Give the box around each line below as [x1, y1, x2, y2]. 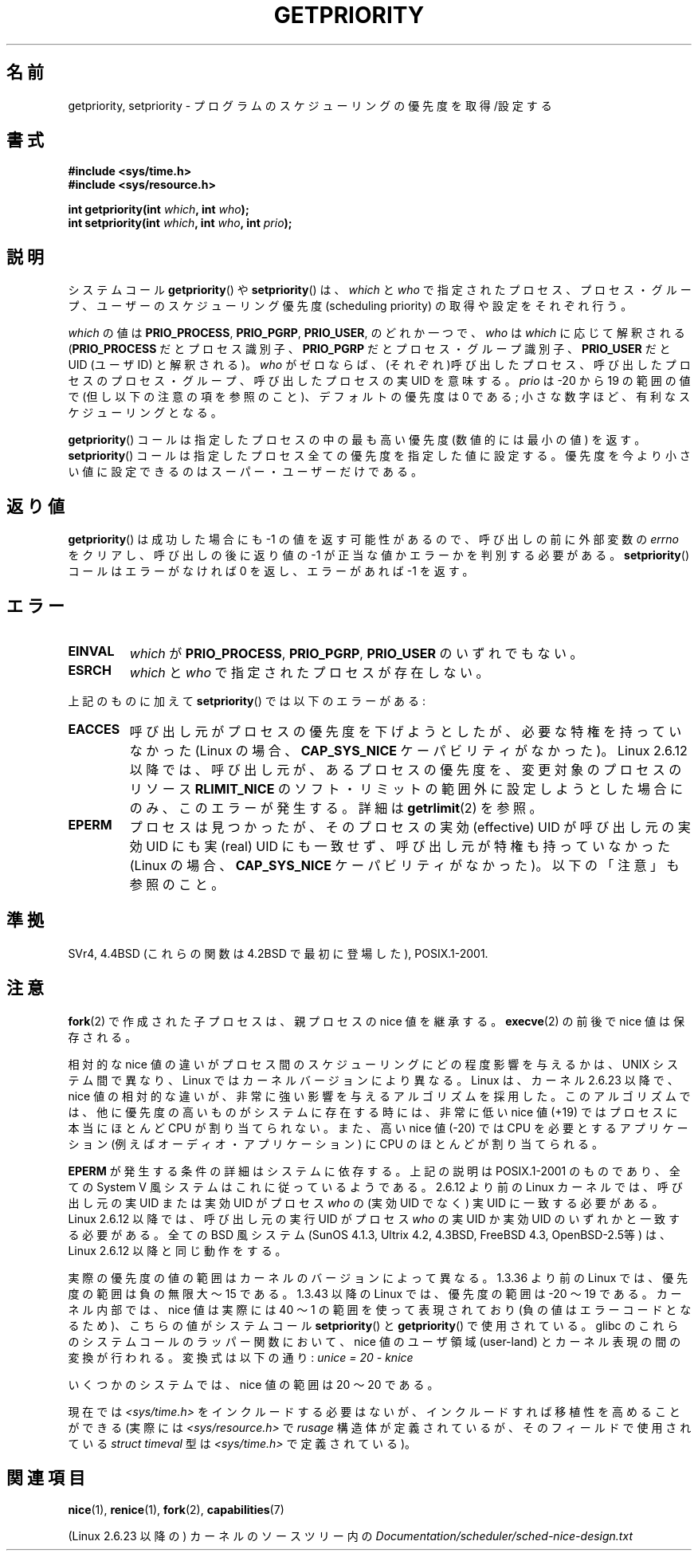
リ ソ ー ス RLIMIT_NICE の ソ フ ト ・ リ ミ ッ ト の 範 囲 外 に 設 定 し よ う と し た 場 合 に [129, 780, 683, 797]
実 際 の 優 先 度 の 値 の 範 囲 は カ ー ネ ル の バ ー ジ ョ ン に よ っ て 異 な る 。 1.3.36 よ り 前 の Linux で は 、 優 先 [68, 1270, 688, 1284]
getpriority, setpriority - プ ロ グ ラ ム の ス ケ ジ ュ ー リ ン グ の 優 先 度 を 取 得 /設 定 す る [68, 98, 552, 112]
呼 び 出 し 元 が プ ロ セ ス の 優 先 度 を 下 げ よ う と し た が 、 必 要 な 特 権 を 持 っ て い [129, 723, 682, 739]
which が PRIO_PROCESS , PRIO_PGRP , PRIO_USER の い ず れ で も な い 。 [129, 645, 583, 661]
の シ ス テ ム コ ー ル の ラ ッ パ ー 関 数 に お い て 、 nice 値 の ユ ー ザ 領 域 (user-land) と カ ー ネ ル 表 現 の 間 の [68, 1334, 681, 1348]
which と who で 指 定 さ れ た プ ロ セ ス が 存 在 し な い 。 [129, 664, 489, 680]
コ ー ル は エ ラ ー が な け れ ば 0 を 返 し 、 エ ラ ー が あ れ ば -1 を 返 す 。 [68, 564, 474, 578]
